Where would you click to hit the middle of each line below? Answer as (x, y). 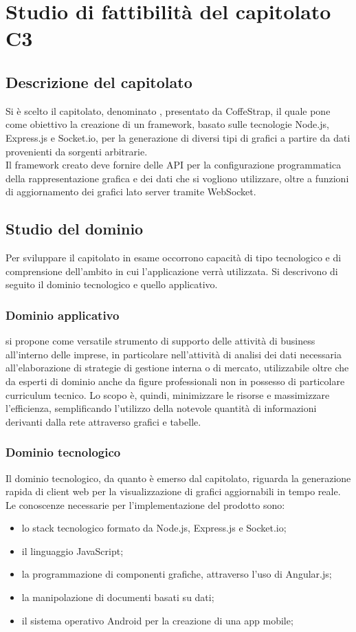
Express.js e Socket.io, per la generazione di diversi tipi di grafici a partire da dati (178, 137)
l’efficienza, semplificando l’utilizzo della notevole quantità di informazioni (161, 408)
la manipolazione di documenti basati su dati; (118, 597)
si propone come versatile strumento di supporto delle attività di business (160, 341)
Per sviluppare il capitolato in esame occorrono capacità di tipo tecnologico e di (174, 258)
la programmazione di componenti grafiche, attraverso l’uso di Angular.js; (177, 574)
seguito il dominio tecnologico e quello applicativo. (112, 284)
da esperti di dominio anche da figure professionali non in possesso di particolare (175, 381)
